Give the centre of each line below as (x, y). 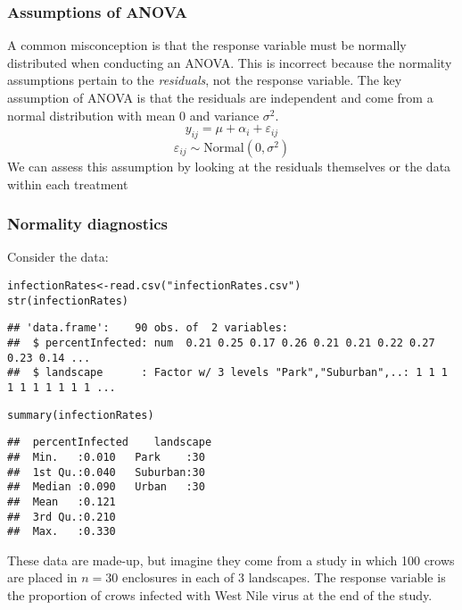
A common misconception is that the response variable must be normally (207, 45)
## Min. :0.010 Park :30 (106, 457)
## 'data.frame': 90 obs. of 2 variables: (148, 328)
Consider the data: (58, 257)
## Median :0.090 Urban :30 (106, 487)
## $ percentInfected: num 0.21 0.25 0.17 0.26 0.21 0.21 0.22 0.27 (221, 343)
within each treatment (68, 184)
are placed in (42, 577)
